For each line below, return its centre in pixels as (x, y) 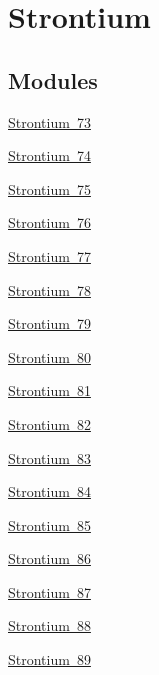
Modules (53, 79)
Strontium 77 (49, 255)
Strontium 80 (49, 356)
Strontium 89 (49, 659)
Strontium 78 (49, 289)
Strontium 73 (49, 121)
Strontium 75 (49, 188)
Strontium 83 (49, 457)
